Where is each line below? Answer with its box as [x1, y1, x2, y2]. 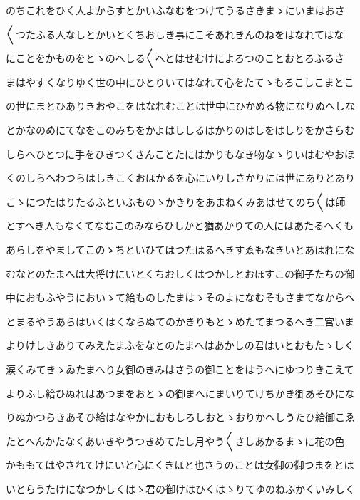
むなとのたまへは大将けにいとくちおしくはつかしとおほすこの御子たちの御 [6, 266, 355, 281]
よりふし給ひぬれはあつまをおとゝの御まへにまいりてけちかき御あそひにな [6, 385, 355, 400]
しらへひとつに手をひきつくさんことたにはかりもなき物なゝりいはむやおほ [6, 146, 355, 161]
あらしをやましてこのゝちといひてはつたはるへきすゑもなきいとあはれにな [6, 241, 355, 256]
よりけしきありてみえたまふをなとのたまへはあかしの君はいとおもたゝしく [6, 338, 354, 353]
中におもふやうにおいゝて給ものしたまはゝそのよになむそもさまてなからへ [6, 290, 355, 305]
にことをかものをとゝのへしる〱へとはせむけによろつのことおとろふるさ [6, 51, 345, 66]
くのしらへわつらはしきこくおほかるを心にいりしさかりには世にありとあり [6, 170, 355, 185]
